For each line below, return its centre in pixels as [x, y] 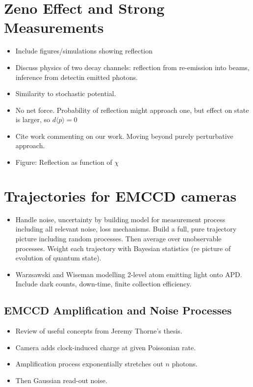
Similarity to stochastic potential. [66, 93]
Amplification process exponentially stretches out [89, 364]
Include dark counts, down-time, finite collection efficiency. [103, 284]
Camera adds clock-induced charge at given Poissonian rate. [106, 347]
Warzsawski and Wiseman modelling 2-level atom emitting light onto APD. [129, 274]
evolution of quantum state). [58, 258]
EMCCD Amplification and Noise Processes [118, 310]
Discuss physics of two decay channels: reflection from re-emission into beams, [132, 67]
